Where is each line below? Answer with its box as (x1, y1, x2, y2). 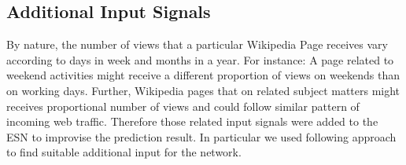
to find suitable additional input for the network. (6, 144, 242, 160)
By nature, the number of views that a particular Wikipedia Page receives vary (6, 36, 388, 53)
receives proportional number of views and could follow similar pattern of (6, 97, 360, 114)
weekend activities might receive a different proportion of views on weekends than (6, 67, 400, 83)
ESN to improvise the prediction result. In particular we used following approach (6, 128, 397, 145)
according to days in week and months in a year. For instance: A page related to (6, 51, 394, 68)
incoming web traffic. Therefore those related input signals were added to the (6, 113, 378, 130)
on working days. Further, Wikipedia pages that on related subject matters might (6, 82, 400, 98)
